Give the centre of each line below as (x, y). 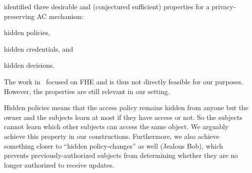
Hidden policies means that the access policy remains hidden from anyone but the (126, 107)
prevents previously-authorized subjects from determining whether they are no (121, 155)
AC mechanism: (60, 16)
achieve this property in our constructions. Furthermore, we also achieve (112, 136)
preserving (19, 16)
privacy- (224, 6)
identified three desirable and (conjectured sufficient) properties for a (107, 6)
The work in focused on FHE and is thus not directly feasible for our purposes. (124, 81)
